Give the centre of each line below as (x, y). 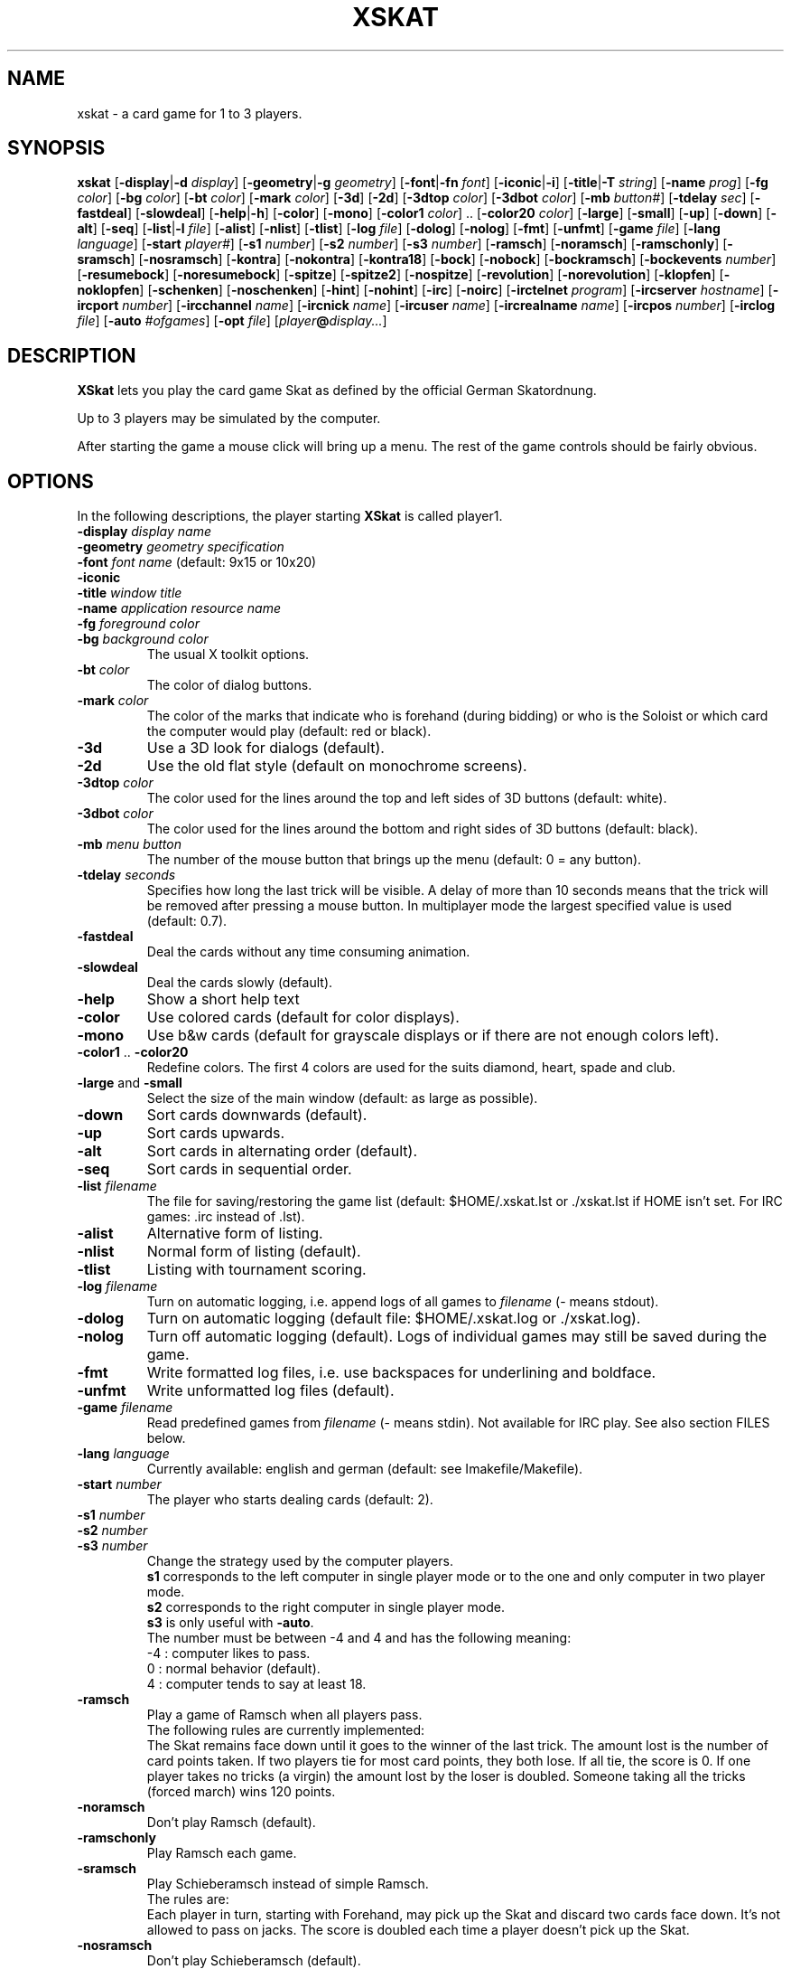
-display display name (144, 532)
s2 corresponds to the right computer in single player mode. (326, 1607)
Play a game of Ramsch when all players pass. (284, 1715)
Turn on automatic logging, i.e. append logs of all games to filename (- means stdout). (403, 1302)
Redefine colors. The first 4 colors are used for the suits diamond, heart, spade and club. (411, 1068)
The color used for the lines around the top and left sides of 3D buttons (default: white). (407, 798)
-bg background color (143, 639)
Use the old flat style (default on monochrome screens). (337, 766)
